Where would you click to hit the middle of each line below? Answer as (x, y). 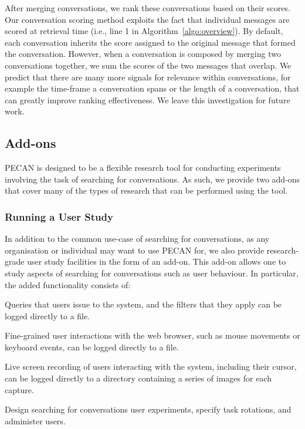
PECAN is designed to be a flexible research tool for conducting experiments (143, 168)
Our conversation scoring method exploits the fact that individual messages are (147, 19)
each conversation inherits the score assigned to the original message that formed (150, 42)
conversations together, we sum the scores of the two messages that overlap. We (148, 65)
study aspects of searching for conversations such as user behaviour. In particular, (152, 273)
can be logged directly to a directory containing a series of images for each (138, 378)
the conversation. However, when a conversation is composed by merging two (143, 54)
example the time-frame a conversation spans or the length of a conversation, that (152, 88)
